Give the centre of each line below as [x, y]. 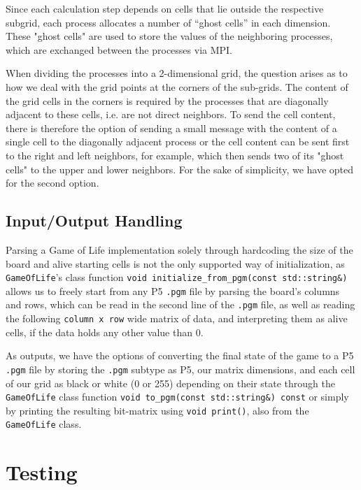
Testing [42, 472]
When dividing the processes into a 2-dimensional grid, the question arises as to [177, 73]
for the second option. [52, 183]
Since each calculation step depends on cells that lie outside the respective [165, 8]
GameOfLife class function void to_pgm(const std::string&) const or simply [177, 397]
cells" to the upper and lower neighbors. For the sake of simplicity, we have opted [180, 169]
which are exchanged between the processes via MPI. [119, 49]
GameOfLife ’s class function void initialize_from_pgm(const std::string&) [177, 277]
